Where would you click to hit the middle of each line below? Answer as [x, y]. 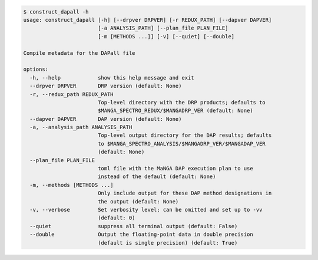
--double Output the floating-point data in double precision [141, 235]
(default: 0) [116, 218]
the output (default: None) [138, 201]
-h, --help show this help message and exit [112, 78]
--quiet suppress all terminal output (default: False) [134, 226]
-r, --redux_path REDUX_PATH [72, 94]
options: [36, 70]
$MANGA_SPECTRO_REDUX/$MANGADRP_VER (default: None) [175, 111]
